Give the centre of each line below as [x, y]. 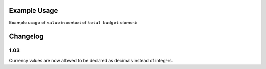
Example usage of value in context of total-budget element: [73, 23]
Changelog [26, 36]
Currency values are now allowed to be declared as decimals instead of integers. [91, 60]
